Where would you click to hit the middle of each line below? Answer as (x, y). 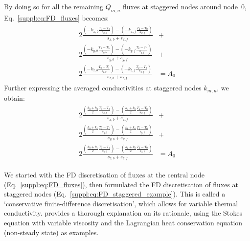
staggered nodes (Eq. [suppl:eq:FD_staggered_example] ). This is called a (115, 194)
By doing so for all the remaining (54, 6)
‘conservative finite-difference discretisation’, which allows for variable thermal (121, 203)
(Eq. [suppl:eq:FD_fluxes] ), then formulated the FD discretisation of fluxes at (121, 184)
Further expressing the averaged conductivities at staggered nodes (103, 88)
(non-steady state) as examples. (51, 232)
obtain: (14, 98)
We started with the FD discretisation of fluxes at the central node (104, 174)
